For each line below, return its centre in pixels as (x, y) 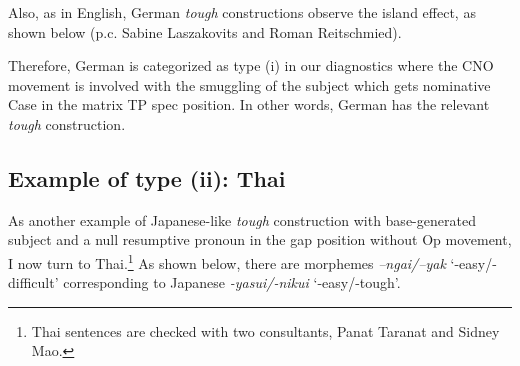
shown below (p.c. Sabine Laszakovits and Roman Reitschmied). (205, 31)
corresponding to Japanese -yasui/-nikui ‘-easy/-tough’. (232, 282)
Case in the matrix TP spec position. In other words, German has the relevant (249, 104)
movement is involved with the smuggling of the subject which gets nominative (249, 84)
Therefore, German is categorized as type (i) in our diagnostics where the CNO (251, 65)
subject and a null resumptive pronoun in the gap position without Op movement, (260, 239)
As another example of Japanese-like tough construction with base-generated (242, 219)
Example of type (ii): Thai (147, 177)
